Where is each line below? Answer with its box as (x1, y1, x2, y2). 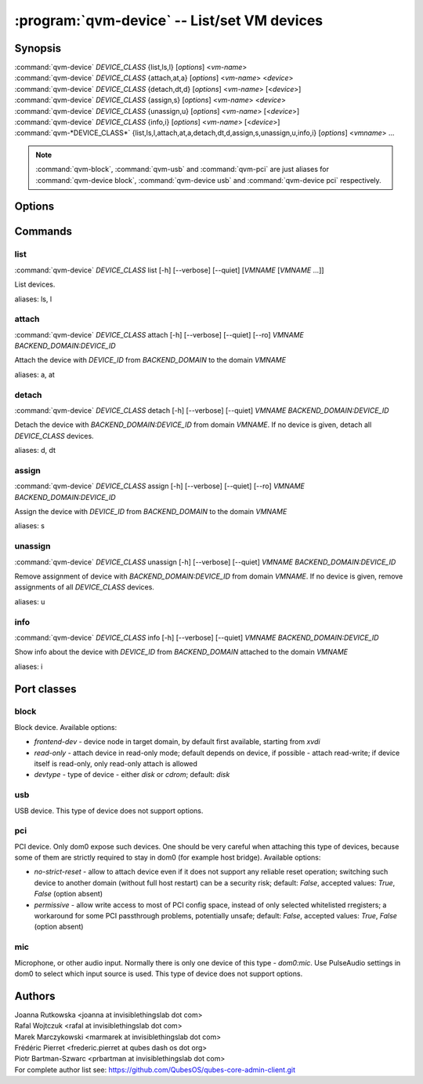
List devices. (14, 279, 56, 290)
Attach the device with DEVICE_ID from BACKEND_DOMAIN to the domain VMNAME (14, 356, 286, 365)
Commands (14, 224, 73, 239)
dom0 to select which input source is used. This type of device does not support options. (14, 969, 303, 978)
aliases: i (14, 662, 43, 671)
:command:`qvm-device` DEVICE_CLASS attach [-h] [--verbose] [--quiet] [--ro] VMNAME (14, 330, 305, 339)
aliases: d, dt (14, 446, 56, 455)
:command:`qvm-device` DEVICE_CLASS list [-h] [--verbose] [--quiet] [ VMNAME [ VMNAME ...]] (14, 265, 324, 275)
